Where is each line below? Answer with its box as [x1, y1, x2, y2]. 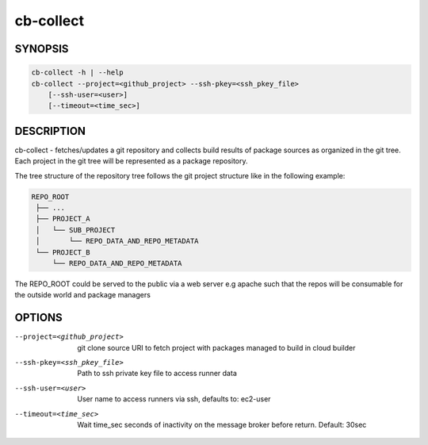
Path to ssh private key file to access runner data [77, 369, 237, 378]
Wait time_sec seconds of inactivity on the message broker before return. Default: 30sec [77, 420, 367, 429]
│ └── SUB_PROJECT [36, 225, 116, 234]
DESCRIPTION [14, 124, 86, 138]
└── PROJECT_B [36, 247, 90, 257]
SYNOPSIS [14, 42, 69, 56]
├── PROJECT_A [36, 214, 90, 224]
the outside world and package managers [14, 290, 151, 300]
